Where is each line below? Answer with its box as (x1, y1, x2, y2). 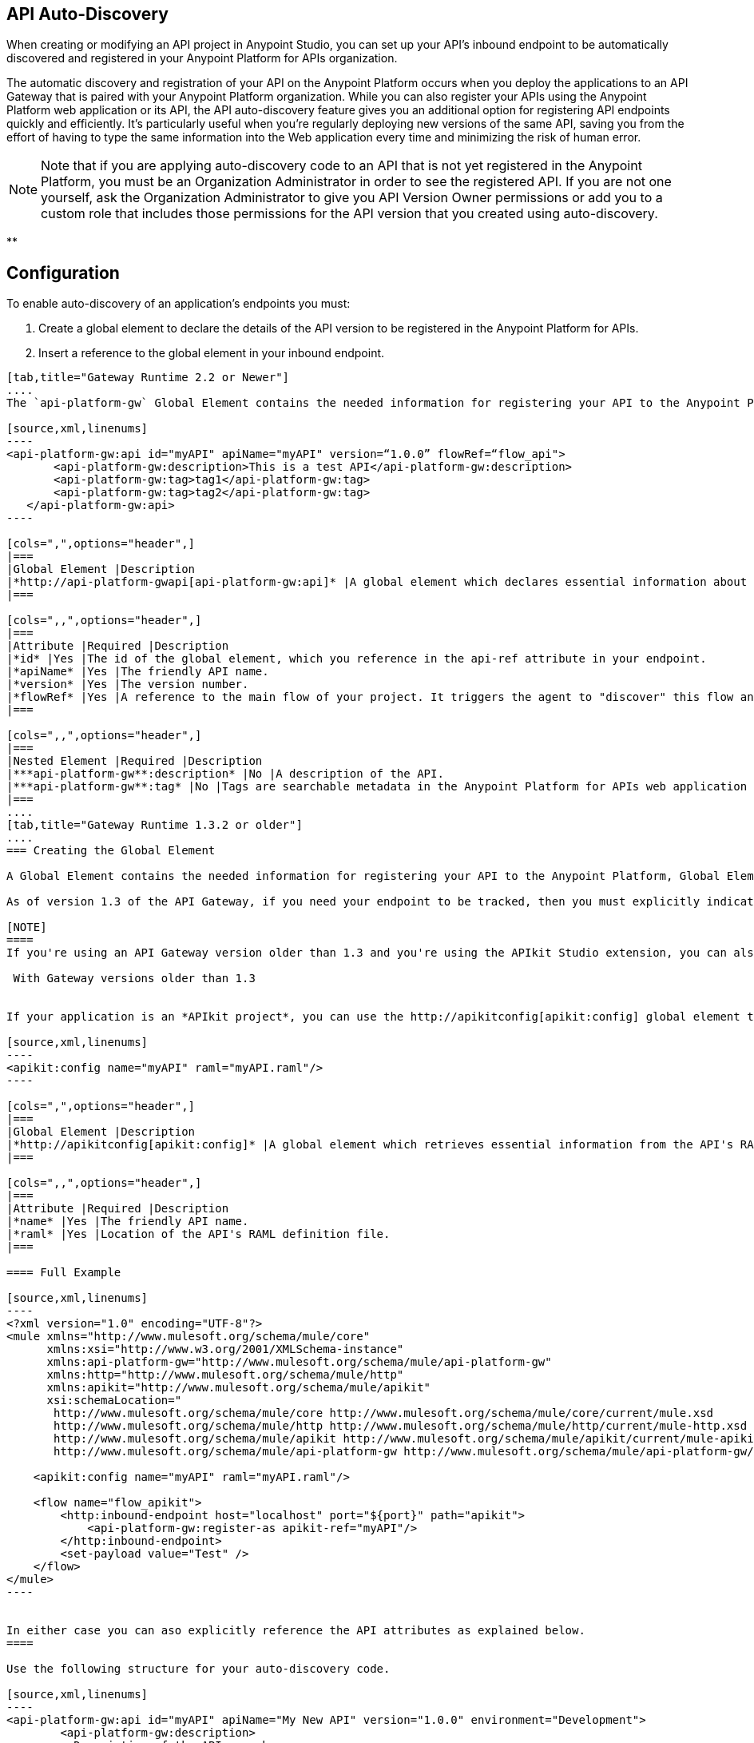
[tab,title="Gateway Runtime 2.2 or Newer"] (6, 371, 290, 384)
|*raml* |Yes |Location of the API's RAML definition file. (6, 1228, 391, 1241)
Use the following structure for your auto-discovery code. (6, 1662, 391, 1676)
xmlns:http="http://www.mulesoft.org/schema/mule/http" (46, 1368, 404, 1382)
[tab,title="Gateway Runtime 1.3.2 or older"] (6, 818, 303, 832)
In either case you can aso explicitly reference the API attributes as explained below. (6, 1624, 585, 1638)
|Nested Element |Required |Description (6, 754, 263, 768)
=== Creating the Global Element (6, 844, 216, 858)
